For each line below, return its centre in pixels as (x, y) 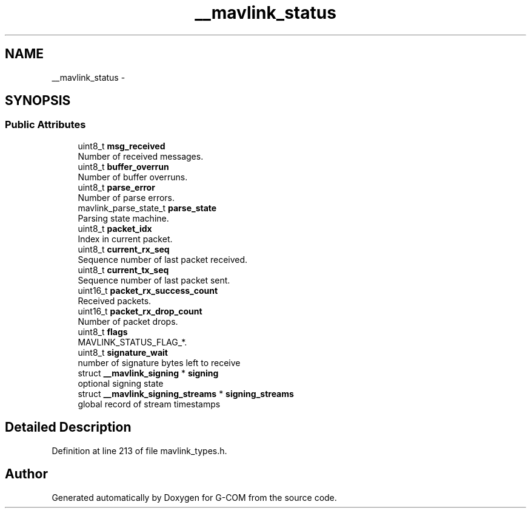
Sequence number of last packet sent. (154, 280)
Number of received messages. (141, 156)
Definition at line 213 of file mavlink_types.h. (139, 450)
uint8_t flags (103, 331)
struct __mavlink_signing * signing (148, 373)
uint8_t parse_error (116, 187)
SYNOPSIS (38, 101)
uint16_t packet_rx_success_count (148, 290)
